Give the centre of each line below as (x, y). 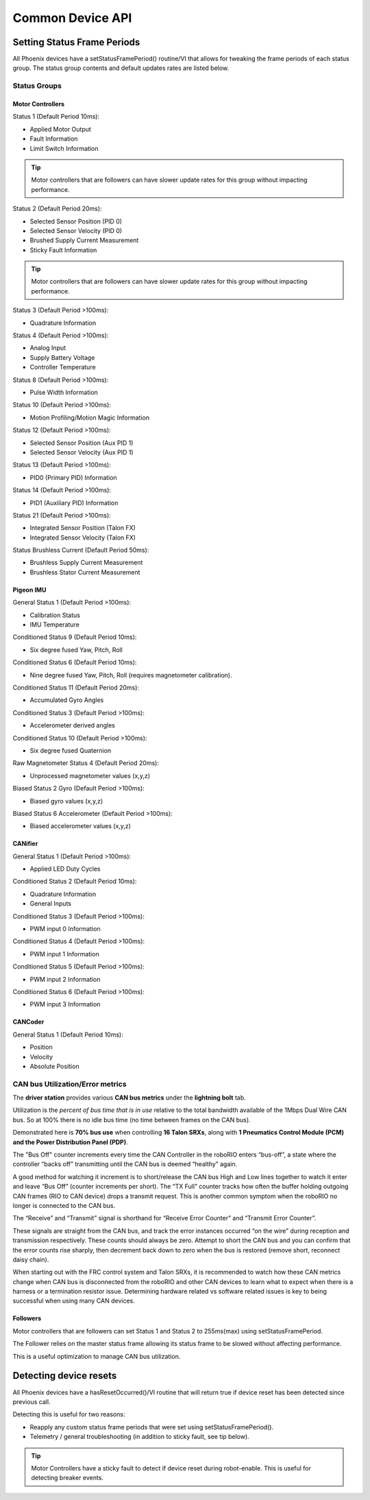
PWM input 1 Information (64, 954)
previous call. (32, 1401)
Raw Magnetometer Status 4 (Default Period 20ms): (86, 763)
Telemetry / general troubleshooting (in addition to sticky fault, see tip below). (139, 1437)
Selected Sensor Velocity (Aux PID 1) (82, 452)
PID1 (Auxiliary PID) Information (74, 503)
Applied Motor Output (61, 129)
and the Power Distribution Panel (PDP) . (70, 1142)
